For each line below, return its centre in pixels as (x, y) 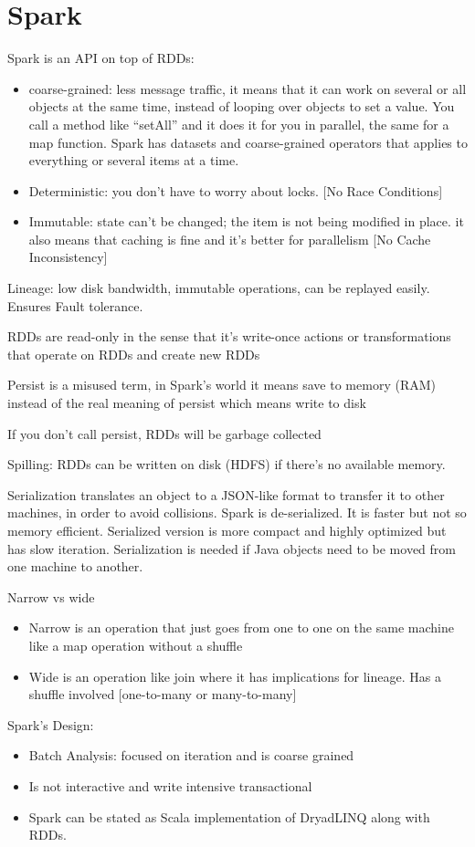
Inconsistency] (68, 257)
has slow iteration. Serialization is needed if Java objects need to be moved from (232, 548)
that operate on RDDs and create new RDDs (134, 354)
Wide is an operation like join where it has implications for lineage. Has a (235, 676)
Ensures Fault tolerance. (75, 305)
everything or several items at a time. (134, 160)
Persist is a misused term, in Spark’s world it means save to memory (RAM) (222, 385)
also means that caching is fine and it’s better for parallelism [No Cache (230, 239)
